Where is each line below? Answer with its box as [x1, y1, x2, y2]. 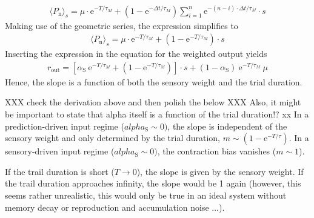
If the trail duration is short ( [5, 165, 115, 177]
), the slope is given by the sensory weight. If [136, 165, 304, 177]
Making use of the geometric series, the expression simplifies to [5, 19, 238, 31]
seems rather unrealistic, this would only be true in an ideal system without [5, 188, 287, 201]
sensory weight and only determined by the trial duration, [5, 131, 221, 144]
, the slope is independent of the [167, 119, 287, 132]
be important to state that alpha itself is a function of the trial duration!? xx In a [5, 107, 309, 120]
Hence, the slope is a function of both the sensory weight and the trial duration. [5, 75, 302, 88]
